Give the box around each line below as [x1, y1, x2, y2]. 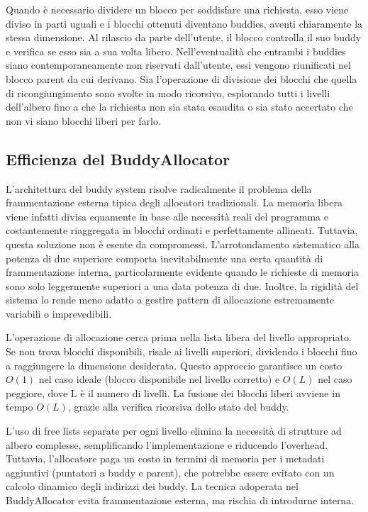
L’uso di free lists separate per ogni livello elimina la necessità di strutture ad [6, 423, 342, 438]
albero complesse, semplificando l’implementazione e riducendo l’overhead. [6, 437, 328, 452]
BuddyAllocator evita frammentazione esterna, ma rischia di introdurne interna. [6, 493, 355, 508]
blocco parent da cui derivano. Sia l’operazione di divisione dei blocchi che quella [6, 71, 357, 86]
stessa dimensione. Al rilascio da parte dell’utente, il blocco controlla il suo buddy [6, 30, 362, 45]
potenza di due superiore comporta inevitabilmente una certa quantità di [6, 250, 323, 265]
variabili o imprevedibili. [6, 306, 112, 321]
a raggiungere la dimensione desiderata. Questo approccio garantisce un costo [6, 357, 342, 372]
